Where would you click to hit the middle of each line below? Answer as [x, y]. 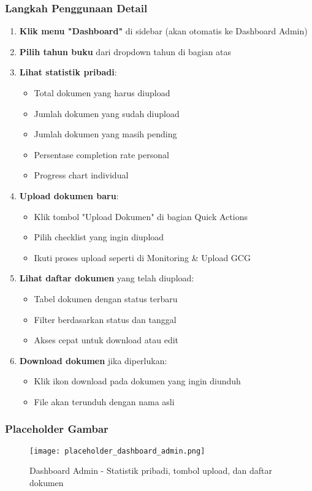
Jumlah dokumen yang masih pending [105, 134]
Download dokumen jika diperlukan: [93, 360]
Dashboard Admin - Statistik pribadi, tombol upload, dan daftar [151, 470]
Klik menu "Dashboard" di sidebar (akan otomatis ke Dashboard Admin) [163, 31]
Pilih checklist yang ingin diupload [99, 237]
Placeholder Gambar [57, 429]
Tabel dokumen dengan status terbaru [106, 298]
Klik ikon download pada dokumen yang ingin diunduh [137, 381]
